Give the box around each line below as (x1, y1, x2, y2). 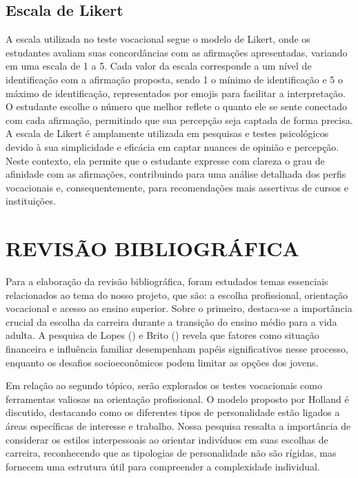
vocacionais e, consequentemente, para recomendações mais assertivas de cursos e (6, 180, 348, 194)
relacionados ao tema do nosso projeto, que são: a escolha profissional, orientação (6, 287, 348, 302)
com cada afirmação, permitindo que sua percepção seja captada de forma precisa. (6, 112, 353, 127)
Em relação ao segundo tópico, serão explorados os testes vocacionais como (6, 378, 322, 393)
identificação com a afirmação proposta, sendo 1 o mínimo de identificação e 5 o (6, 72, 344, 86)
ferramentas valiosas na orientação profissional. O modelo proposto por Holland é (6, 391, 349, 406)
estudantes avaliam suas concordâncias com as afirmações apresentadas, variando (6, 45, 348, 59)
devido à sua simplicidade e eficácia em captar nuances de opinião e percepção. (6, 139, 339, 154)
